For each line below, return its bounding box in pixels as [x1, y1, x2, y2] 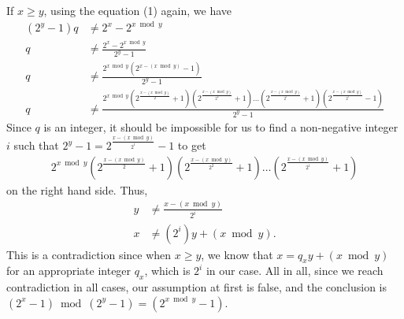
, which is [144, 262, 191, 279]
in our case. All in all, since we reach [206, 262, 384, 279]
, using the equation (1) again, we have [43, 2, 232, 18]
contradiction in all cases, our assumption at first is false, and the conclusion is [6, 279, 387, 295]
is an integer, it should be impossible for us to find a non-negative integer [43, 118, 398, 135]
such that [13, 137, 59, 154]
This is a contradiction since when [6, 246, 172, 262]
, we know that [201, 246, 273, 262]
